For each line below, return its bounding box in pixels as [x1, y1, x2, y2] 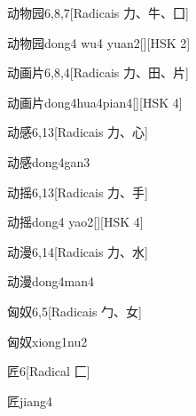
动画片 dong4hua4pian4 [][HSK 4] [7, 92, 183, 111]
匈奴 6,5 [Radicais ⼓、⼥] [7, 301, 142, 320]
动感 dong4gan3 [7, 152, 90, 171]
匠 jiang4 [7, 391, 52, 410]
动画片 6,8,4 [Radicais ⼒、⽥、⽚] [7, 63, 189, 82]
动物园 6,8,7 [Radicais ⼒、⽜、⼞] [7, 4, 189, 21]
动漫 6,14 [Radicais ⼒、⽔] [7, 242, 148, 260]
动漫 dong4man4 [7, 272, 95, 291]
